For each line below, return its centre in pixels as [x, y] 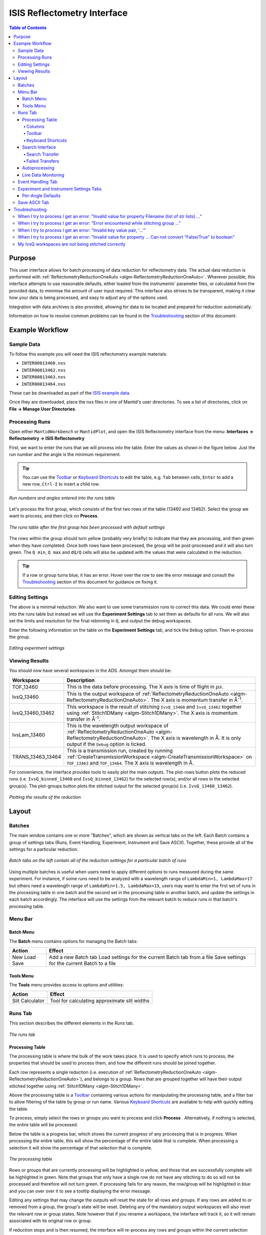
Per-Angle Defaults [42, 196]
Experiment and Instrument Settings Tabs [60, 189]
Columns [35, 126]
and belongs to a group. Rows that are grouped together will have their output [163, 1079]
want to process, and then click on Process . [54, 516]
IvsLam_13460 [29, 735]
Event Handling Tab [38, 182]
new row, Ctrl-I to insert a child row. [61, 484]
